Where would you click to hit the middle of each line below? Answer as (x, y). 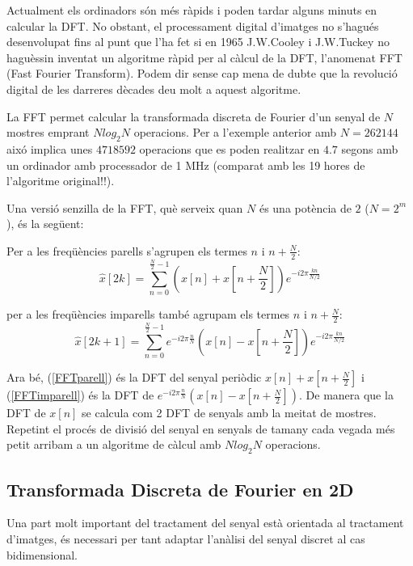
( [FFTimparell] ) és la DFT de (80, 395)
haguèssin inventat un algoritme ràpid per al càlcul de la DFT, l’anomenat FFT (204, 57)
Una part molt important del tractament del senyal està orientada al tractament (205, 523)
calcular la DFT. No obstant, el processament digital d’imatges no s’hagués (193, 25)
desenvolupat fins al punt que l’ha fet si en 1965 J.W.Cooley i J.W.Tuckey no (198, 42)
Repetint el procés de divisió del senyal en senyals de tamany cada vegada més (201, 428)
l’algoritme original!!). (61, 181)
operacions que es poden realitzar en (230, 148)
